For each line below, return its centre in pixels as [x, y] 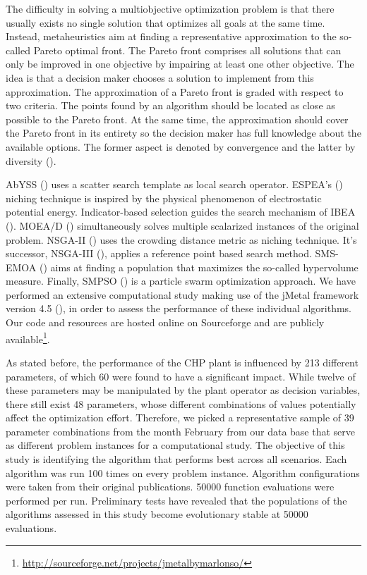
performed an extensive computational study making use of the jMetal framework [182, 294]
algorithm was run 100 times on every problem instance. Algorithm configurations [183, 472]
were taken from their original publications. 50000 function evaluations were [170, 487]
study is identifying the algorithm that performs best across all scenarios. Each [176, 459]
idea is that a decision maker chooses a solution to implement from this [160, 77]
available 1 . [28, 338]
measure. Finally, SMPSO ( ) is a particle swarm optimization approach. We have [181, 281]
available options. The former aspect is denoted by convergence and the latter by [181, 146]
